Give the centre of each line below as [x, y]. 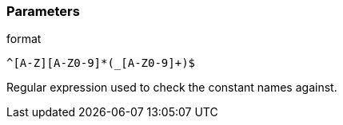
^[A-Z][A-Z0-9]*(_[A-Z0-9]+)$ [101, 63]
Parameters [43, 11]
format [24, 39]
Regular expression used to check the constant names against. [172, 88]
